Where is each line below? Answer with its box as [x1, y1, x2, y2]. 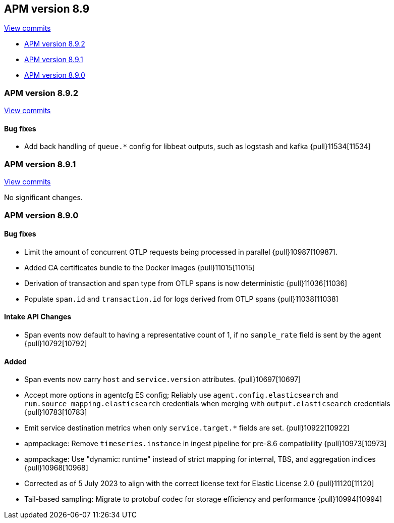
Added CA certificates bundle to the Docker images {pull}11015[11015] [24, 263, 255, 272]
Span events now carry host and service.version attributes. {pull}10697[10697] [24, 375, 301, 384]
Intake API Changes [4, 312, 72, 321]
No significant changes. [4, 193, 83, 202]
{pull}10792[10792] [24, 339, 87, 348]
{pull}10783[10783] [24, 408, 87, 417]
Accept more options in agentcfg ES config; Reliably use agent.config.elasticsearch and [24, 391, 339, 400]
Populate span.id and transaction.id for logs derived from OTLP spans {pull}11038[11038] [24, 294, 339, 303]
